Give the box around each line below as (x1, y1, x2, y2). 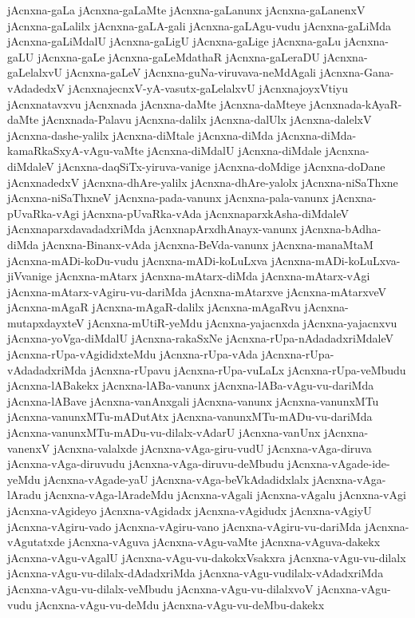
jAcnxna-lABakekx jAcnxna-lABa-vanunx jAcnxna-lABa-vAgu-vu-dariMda (7, 377, 374, 394)
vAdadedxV (7, 79, 65, 96)
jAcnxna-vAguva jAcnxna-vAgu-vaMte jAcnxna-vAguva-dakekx (68, 533, 381, 550)
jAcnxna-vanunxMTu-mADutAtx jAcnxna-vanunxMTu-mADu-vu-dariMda (7, 408, 373, 425)
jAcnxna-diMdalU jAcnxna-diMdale (147, 142, 322, 159)
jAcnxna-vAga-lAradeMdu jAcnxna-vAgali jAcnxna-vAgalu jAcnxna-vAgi (45, 486, 406, 503)
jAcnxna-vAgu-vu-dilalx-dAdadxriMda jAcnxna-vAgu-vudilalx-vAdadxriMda (7, 565, 384, 581)
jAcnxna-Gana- (319, 64, 394, 81)
